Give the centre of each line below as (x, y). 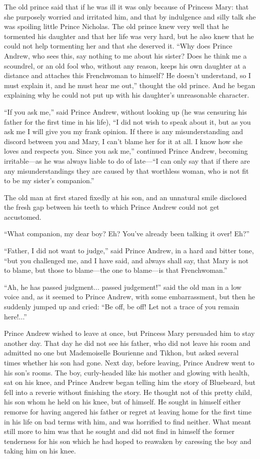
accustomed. (23, 216)
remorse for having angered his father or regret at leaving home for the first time (128, 411)
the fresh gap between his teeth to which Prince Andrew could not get (112, 207)
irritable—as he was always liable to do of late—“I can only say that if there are (127, 160)
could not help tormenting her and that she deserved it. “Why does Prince (118, 46)
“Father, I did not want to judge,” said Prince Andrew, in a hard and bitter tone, (129, 251)
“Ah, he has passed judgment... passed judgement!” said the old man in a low (123, 287)
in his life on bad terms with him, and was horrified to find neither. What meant (128, 421)
